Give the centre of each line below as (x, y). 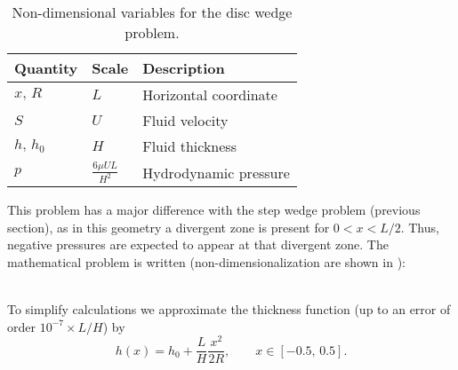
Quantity (46, 68)
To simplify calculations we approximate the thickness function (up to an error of (229, 309)
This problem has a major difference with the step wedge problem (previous (214, 210)
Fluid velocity (185, 120)
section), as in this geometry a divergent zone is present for (169, 227)
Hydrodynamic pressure (216, 172)
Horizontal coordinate (210, 94)
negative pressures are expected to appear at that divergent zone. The (198, 244)
